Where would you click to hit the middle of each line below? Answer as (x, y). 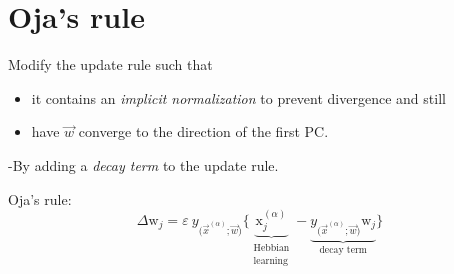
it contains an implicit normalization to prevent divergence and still (238, 97)
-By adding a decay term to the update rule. (143, 164)
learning (270, 260)
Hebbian (271, 248)
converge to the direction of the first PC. (203, 131)
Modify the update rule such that (110, 64)
